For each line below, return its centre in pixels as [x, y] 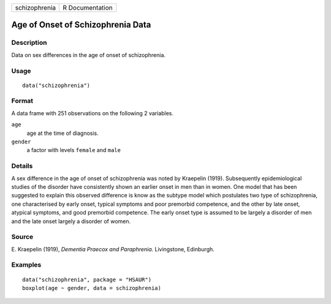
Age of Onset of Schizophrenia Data [81, 25]
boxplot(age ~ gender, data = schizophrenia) [92, 288]
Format [22, 101]
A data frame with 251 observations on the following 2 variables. [93, 113]
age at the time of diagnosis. [63, 133]
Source [22, 237]
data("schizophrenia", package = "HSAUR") [87, 279]
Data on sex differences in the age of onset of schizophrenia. [88, 55]
